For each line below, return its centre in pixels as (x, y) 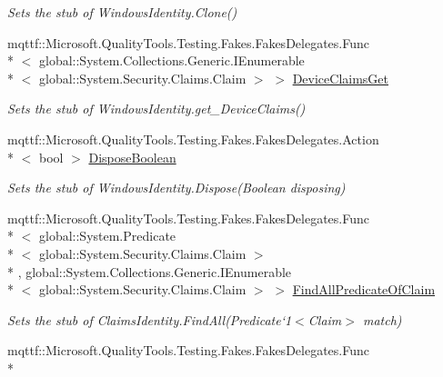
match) (382, 319)
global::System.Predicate (107, 236)
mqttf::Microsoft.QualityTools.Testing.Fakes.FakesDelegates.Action (193, 139)
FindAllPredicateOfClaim (364, 289)
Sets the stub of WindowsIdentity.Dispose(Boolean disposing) (176, 188)
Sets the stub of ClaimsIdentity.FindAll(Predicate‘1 (150, 319)
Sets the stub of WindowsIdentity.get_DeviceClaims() (156, 109)
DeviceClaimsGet (340, 78)
